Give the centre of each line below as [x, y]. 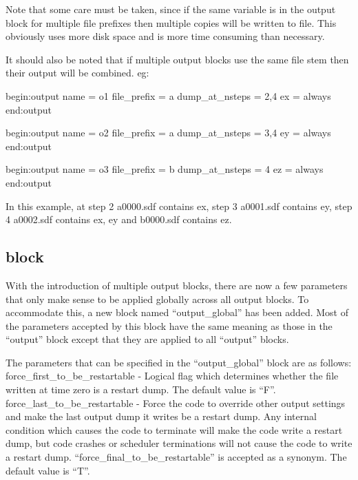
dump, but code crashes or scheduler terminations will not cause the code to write [179, 443]
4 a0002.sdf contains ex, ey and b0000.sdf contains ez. [119, 219]
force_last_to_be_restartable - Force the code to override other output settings [176, 403]
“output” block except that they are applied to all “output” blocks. [147, 339]
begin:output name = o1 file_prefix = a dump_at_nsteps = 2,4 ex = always [168, 95]
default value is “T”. [48, 470]
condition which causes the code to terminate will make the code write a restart [174, 429]
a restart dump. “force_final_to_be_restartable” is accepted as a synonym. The [176, 457]
